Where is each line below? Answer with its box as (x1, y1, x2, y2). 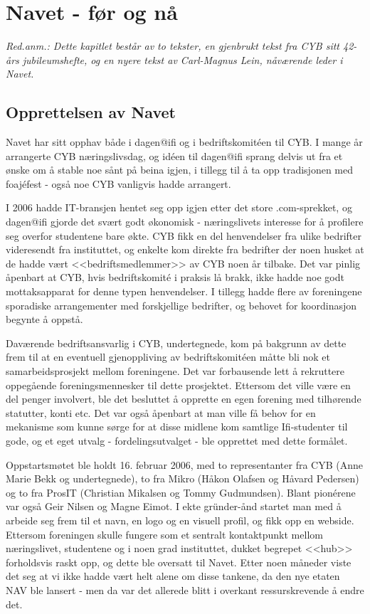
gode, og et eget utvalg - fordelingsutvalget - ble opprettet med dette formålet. (6, 433, 348, 448)
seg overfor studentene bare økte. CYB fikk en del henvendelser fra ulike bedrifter (6, 228, 362, 243)
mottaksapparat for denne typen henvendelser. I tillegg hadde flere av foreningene (6, 284, 362, 299)
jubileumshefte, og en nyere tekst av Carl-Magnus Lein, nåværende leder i (22, 52, 343, 67)
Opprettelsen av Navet (6, 101, 176, 123)
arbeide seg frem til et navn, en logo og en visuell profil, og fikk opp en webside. (6, 512, 354, 527)
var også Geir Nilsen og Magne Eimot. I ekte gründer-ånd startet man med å (6, 499, 342, 514)
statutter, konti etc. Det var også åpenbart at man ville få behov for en (6, 405, 316, 420)
